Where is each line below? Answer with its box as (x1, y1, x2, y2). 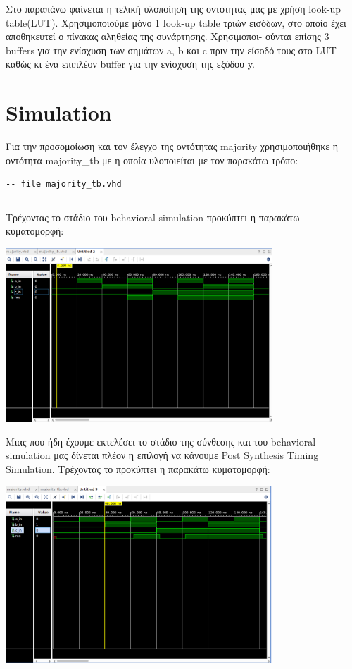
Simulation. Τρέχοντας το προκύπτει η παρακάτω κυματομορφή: (6, 462, 270, 477)
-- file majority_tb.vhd (6, 179, 122, 190)
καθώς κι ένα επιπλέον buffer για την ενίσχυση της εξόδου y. (6, 56, 255, 71)
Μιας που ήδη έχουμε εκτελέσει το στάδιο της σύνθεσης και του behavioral (6, 434, 316, 448)
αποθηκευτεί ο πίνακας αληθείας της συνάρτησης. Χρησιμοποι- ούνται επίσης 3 (6, 29, 329, 44)
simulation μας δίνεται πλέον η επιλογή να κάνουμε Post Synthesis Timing (6, 448, 319, 462)
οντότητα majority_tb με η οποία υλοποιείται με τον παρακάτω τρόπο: (6, 152, 298, 167)
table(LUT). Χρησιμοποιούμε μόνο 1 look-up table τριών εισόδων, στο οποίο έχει (6, 15, 346, 30)
